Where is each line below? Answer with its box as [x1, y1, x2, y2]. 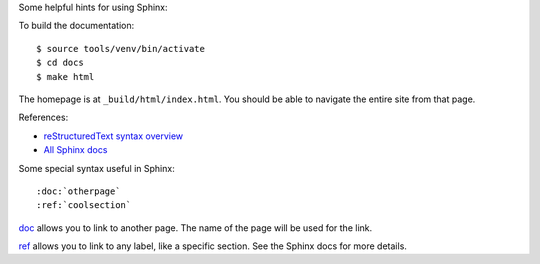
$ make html [36, 71, 95, 82]
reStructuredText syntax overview [43, 130, 184, 142]
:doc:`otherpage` [36, 185, 121, 197]
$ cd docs [36, 57, 84, 69]
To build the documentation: [18, 20, 135, 32]
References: [18, 111, 69, 124]
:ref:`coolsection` [36, 200, 132, 211]
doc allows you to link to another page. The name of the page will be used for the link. [18, 221, 373, 234]
